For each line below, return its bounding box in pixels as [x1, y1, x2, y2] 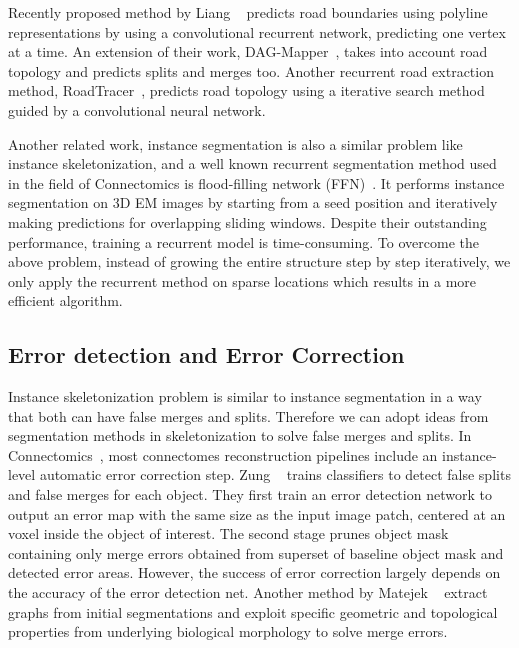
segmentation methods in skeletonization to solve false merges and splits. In [8, 425, 472, 446]
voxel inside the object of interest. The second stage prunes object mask [8, 523, 449, 544]
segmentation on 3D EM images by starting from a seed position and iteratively [8, 192, 498, 213]
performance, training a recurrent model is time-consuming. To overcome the [8, 231, 479, 252]
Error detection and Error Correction [8, 339, 405, 370]
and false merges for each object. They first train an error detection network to [8, 484, 492, 505]
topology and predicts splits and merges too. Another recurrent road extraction [8, 60, 494, 81]
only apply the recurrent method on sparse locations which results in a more [8, 270, 477, 291]
